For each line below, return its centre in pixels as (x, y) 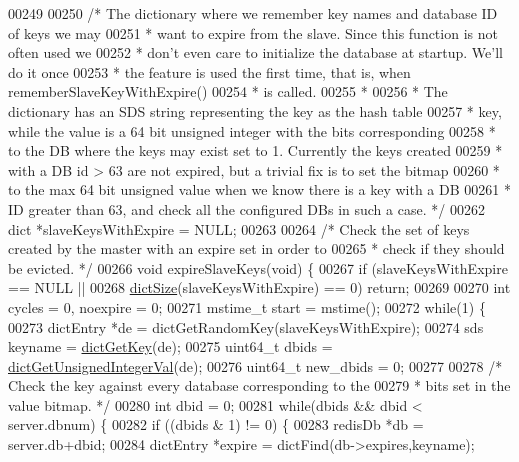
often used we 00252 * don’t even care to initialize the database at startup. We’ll (255, 52)
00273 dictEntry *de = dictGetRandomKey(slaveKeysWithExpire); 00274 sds (246, 326)
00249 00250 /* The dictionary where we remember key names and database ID (253, 13)
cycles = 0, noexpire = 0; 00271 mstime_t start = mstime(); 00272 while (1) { (247, 306)
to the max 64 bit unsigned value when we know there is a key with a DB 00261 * (259, 189)
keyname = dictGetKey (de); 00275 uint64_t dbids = (170, 346)
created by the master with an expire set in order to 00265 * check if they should (256, 248)
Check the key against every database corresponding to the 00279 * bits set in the (259, 385)
